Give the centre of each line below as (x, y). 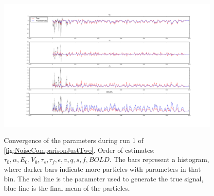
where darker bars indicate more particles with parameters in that (102, 169)
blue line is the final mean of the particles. (67, 188)
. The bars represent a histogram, (159, 159)
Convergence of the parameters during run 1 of (74, 140)
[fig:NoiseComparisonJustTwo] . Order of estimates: (80, 150)
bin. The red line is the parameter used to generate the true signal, (104, 178)
